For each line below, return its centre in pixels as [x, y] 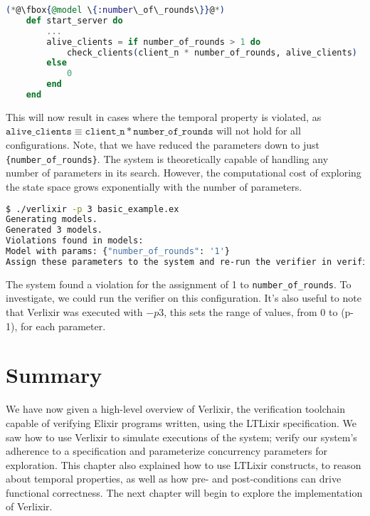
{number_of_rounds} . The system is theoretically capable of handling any [167, 158]
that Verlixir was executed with [74, 312]
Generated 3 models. [54, 230]
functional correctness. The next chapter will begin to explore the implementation [184, 492]
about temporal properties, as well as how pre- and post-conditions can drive [174, 479]
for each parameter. [63, 326]
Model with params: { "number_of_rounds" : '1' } [118, 251]
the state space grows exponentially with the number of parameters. [154, 186]
